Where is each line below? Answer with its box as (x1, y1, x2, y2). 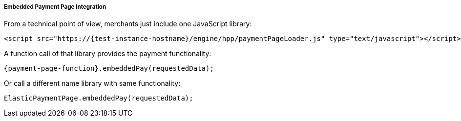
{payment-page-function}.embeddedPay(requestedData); (4, 64, 214, 73)
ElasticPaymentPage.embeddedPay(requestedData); (4, 94, 193, 102)
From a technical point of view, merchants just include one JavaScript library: (4, 20, 252, 28)
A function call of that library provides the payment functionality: (4, 49, 211, 58)
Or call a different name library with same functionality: (4, 79, 181, 88)
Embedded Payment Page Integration (4, 3, 106, 10)
